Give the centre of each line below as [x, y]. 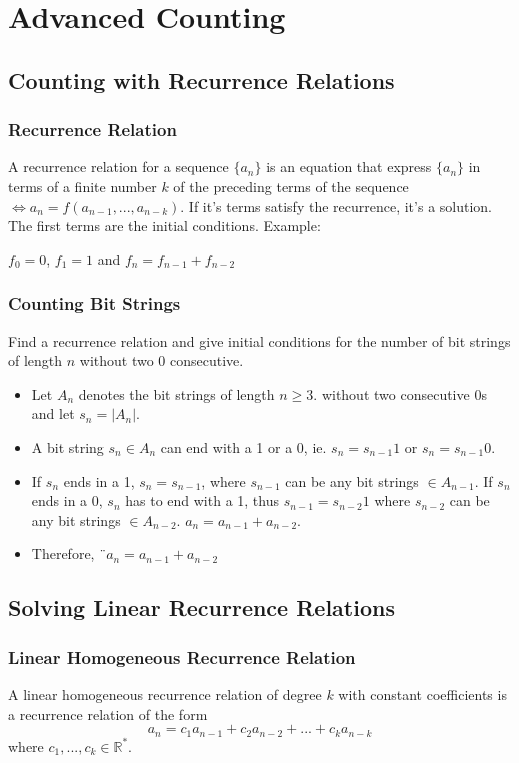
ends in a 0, [67, 500]
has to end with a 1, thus [202, 500]
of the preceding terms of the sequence [291, 185]
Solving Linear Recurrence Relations [201, 607]
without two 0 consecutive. [161, 360]
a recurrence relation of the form [108, 713]
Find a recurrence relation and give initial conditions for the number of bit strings [259, 340]
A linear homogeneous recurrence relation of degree [165, 693]
